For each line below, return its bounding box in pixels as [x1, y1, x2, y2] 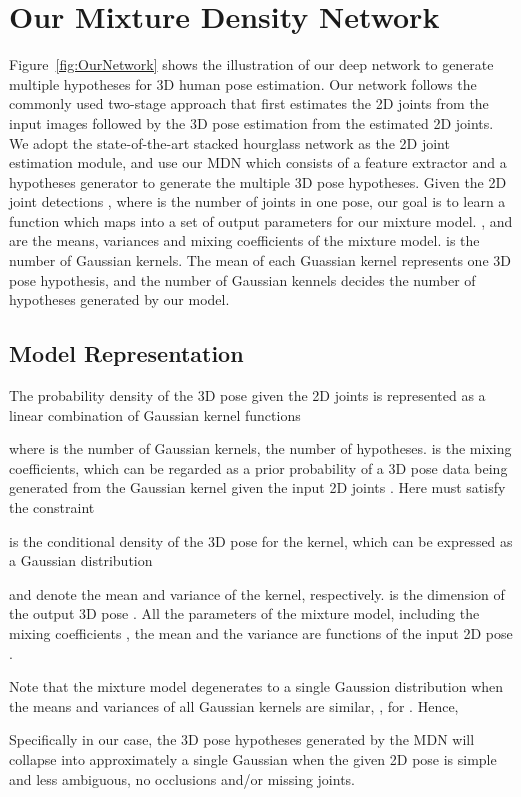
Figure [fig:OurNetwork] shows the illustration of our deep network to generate [9, 54, 494, 75]
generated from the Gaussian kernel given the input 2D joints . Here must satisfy [9, 477, 506, 498]
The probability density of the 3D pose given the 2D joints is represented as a [9, 385, 486, 406]
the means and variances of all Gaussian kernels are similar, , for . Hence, [9, 695, 459, 716]
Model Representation [9, 338, 244, 369]
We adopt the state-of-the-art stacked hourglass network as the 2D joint [9, 132, 450, 153]
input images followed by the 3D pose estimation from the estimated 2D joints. [9, 112, 494, 133]
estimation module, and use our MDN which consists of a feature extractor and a [9, 152, 507, 173]
